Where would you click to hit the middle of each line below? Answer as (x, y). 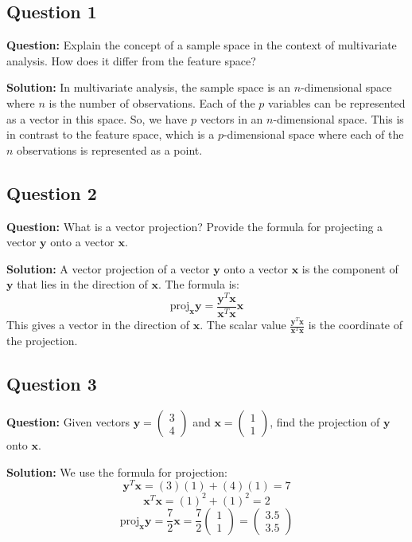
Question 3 (52, 384)
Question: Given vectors (68, 422)
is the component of (350, 268)
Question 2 (52, 192)
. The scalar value (243, 325)
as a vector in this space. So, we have (97, 118)
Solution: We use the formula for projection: (117, 471)
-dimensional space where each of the (313, 134)
